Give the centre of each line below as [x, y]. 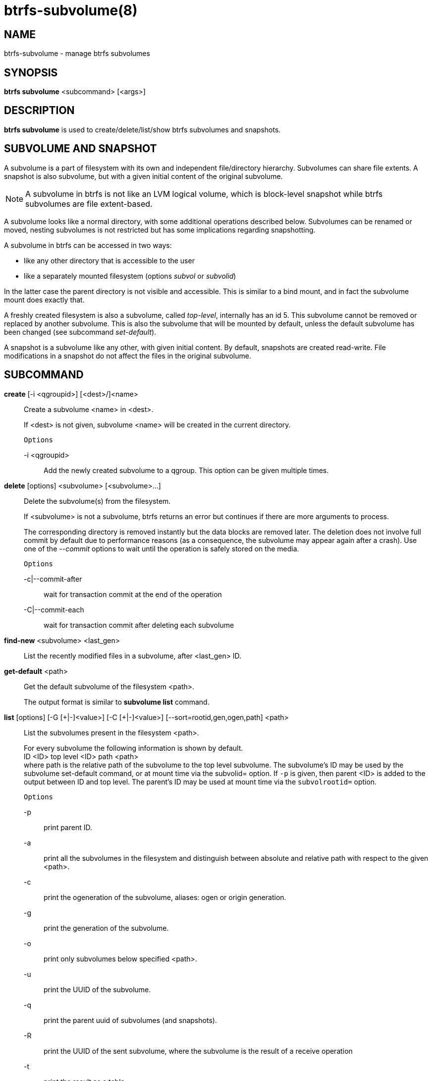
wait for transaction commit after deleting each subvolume [139, 625]
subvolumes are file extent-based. [89, 204]
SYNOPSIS [31, 72]
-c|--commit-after [53, 579]
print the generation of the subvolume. [106, 928]
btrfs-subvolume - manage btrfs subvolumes [77, 54]
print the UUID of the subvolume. [97, 989]
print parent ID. [68, 827]
